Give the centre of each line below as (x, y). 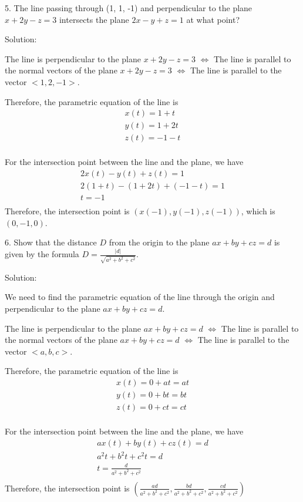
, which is (258, 211)
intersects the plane (94, 19)
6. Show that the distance (51, 242)
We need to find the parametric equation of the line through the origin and (140, 297)
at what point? (213, 19)
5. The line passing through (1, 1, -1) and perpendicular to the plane (129, 8)
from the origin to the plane (159, 242)
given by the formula (42, 254)
